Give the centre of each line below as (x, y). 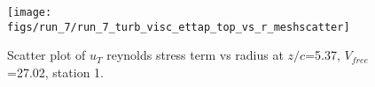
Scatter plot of (47, 55)
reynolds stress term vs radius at (195, 55)
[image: (30, 12)
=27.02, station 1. (55, 72)
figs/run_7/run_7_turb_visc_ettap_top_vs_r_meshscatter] (179, 27)
